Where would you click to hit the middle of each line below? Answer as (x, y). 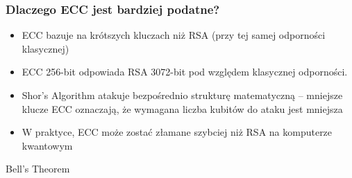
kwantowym (47, 145)
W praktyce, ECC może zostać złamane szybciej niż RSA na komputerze (177, 132)
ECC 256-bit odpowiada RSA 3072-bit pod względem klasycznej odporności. (185, 72)
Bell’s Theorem (38, 169)
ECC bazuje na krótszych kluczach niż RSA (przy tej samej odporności (174, 35)
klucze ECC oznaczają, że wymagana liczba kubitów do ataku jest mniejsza (182, 108)
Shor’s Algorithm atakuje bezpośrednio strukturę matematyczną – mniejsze (182, 95)
